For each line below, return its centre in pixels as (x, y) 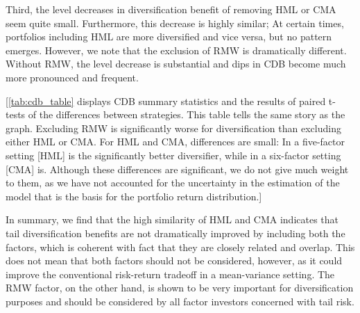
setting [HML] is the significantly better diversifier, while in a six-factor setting (173, 155)
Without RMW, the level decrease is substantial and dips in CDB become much (176, 64)
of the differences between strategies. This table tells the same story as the (187, 114)
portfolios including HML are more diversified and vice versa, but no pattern (169, 37)
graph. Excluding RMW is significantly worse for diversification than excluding (173, 128)
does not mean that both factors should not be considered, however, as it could (174, 260)
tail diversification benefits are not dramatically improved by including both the (175, 233)
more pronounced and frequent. (72, 77)
